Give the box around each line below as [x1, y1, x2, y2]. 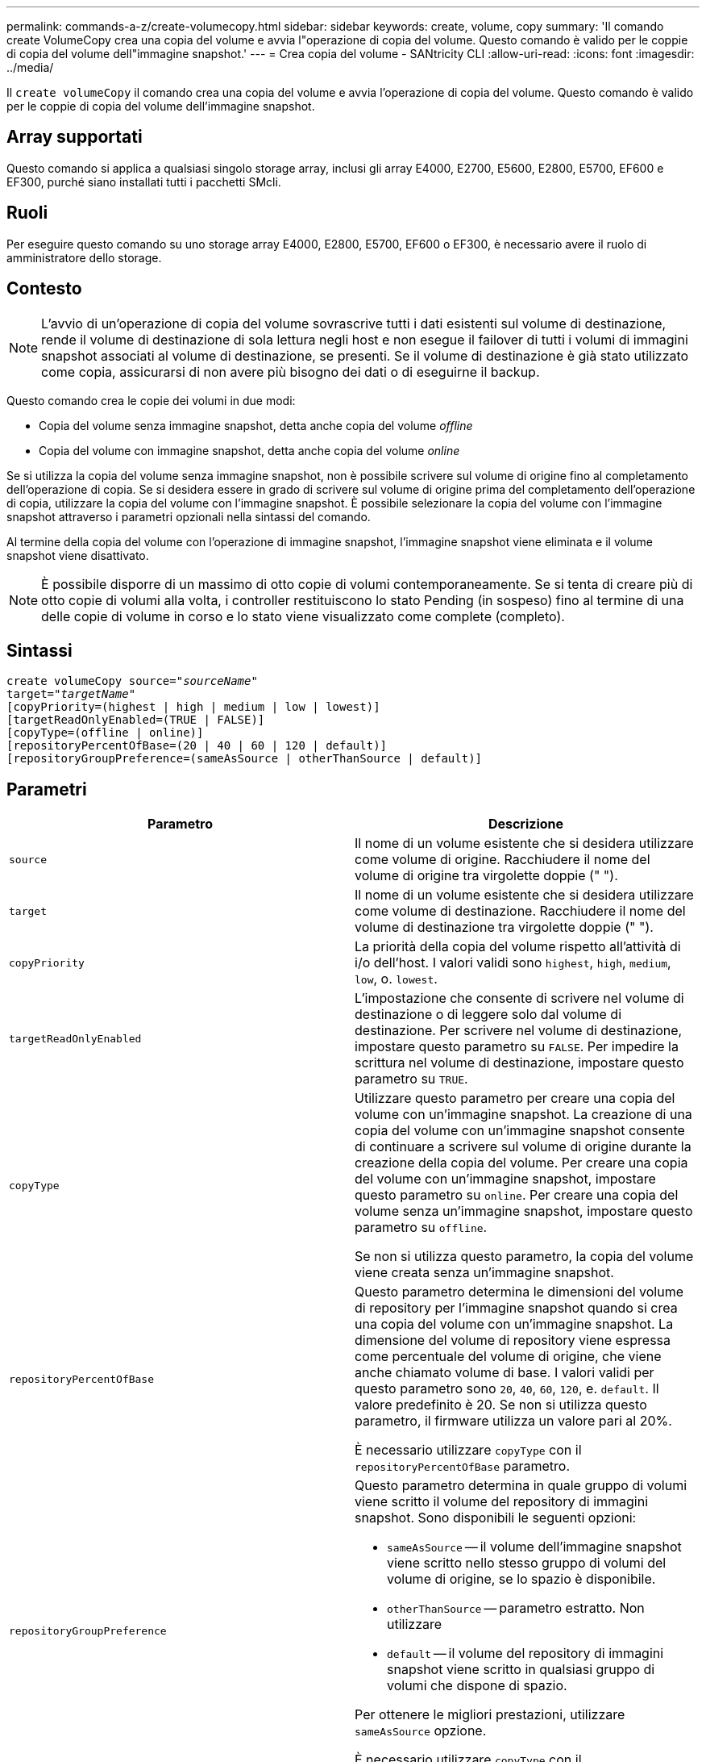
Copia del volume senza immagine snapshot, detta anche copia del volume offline [39, 418, 473, 432]
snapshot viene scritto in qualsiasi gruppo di [387, 1661, 655, 1678]
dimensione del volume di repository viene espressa [355, 1332, 671, 1349]
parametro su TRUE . [355, 1071, 468, 1088]
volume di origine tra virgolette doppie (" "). [355, 867, 618, 884]
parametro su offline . [355, 1219, 488, 1236]
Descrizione [488, 816, 564, 833]
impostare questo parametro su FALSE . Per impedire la [355, 1038, 679, 1055]
